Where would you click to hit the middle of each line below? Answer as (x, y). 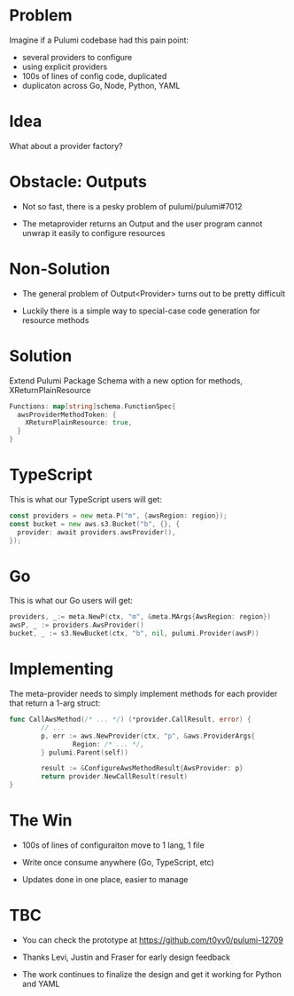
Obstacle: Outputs (78, 182)
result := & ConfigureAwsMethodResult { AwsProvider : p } (142, 769)
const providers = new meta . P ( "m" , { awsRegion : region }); (118, 516)
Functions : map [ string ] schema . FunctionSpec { (93, 406)
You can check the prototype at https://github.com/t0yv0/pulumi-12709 (152, 940)
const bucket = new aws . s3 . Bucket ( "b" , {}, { (94, 524)
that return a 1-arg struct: (55, 703)
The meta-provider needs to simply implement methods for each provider (143, 694)
